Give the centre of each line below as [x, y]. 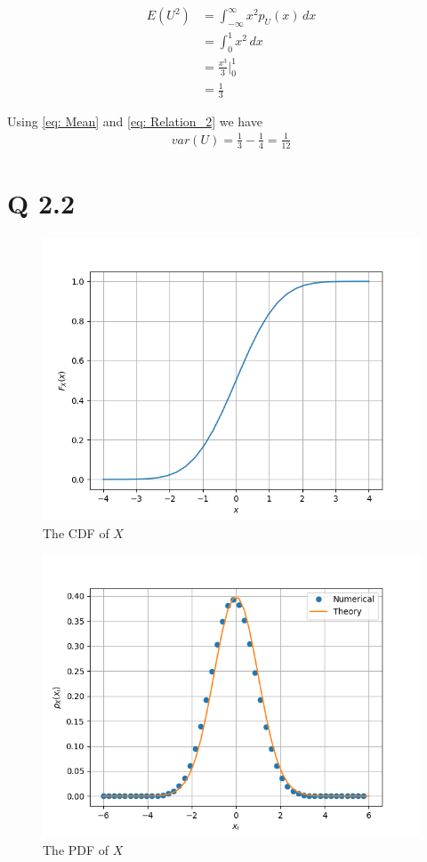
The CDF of [76, 532]
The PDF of [76, 849]
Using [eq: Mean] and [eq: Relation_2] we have [135, 121]
